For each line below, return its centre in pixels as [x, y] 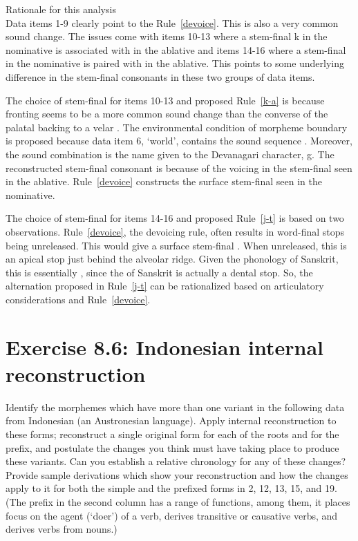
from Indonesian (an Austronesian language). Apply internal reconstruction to [171, 420]
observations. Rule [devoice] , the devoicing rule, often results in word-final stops [175, 231]
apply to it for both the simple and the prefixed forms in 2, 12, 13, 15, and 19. [171, 488]
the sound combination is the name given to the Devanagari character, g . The [170, 154]
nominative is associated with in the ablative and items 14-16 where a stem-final [176, 49]
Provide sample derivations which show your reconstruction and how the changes [177, 474]
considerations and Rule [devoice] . [78, 299]
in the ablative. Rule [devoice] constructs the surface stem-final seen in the [164, 181]
